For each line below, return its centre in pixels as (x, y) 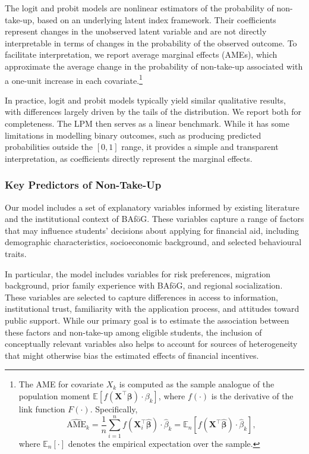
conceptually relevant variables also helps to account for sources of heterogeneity (151, 344)
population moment (54, 395)
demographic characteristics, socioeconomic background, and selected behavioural (153, 242)
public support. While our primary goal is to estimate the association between (147, 320)
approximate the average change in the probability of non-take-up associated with (154, 66)
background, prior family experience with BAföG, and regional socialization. (144, 285)
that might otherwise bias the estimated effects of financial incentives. (132, 355)
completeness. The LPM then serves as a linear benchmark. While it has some (147, 123)
